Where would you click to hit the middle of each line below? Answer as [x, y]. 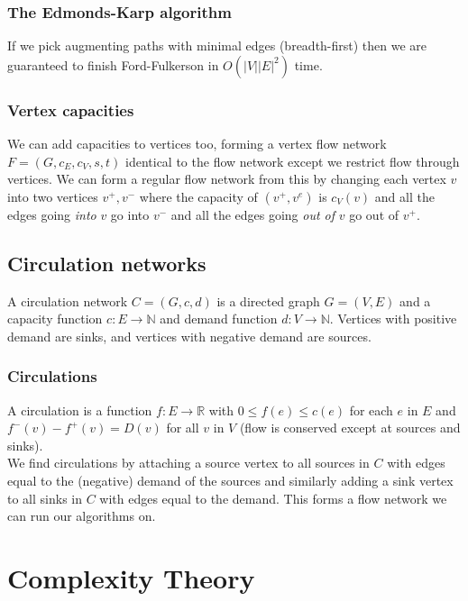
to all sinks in [45, 498]
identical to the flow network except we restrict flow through [293, 161]
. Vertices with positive [393, 319]
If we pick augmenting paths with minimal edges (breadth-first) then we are [217, 46]
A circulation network [68, 300]
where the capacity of [198, 196]
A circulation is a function [80, 410]
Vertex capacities [71, 109]
